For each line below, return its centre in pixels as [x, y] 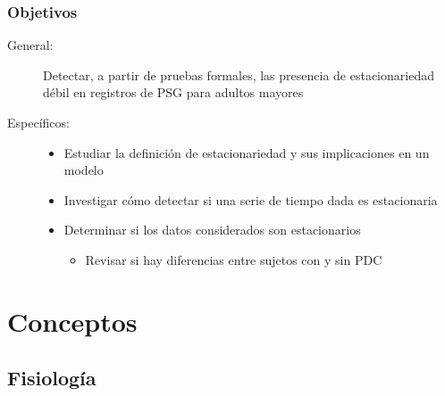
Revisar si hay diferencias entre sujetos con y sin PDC [234, 259]
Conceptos [72, 321]
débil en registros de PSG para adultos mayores [173, 92]
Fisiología [52, 378]
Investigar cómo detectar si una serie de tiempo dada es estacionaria [251, 199]
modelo [84, 170]
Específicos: [38, 122]
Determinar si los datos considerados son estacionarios [212, 230]
